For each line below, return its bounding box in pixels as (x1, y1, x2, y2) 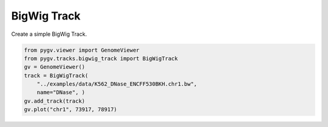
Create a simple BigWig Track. (11, 30, 87, 38)
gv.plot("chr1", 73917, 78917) (24, 106, 118, 113)
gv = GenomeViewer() (24, 64, 85, 70)
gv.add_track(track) (24, 97, 85, 105)
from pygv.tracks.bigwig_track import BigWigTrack (24, 55, 179, 62)
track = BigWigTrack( (24, 72, 89, 79)
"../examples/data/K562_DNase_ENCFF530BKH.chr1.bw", (36, 81, 197, 88)
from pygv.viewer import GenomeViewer (24, 46, 140, 53)
